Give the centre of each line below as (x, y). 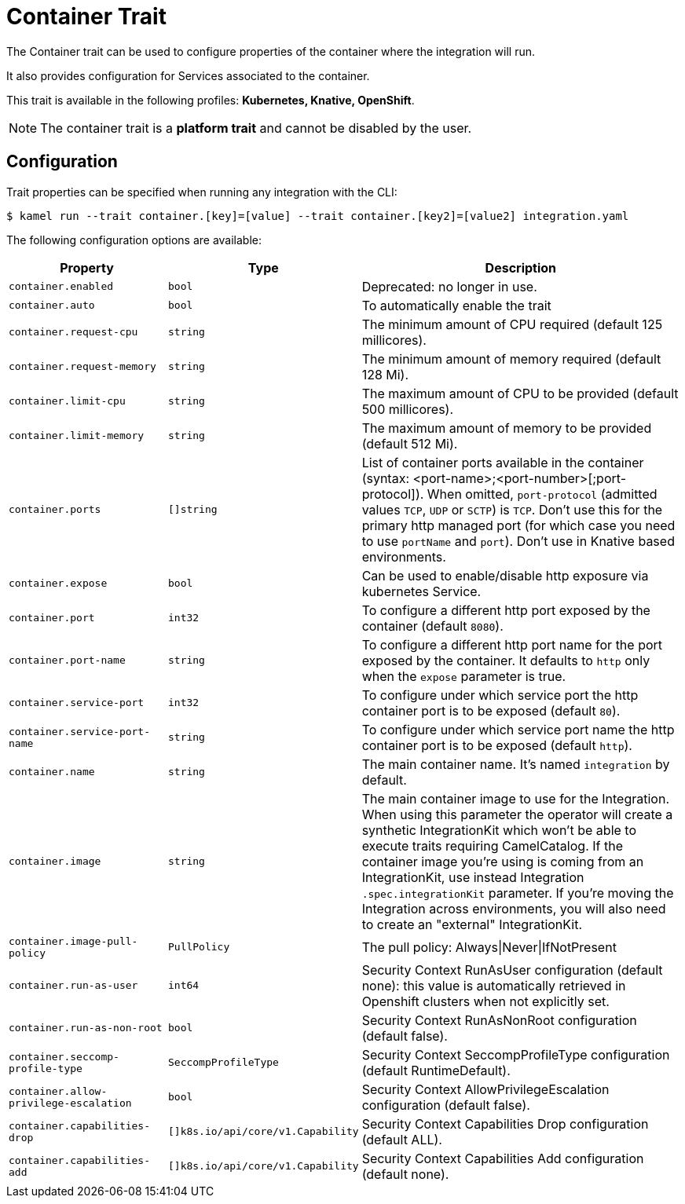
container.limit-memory (77, 436)
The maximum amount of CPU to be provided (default (520, 393)
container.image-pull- (73, 941)
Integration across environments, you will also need (514, 908)
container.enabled (61, 287)
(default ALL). (402, 1139)
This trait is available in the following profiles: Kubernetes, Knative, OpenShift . (211, 100)
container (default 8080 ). (432, 626)
